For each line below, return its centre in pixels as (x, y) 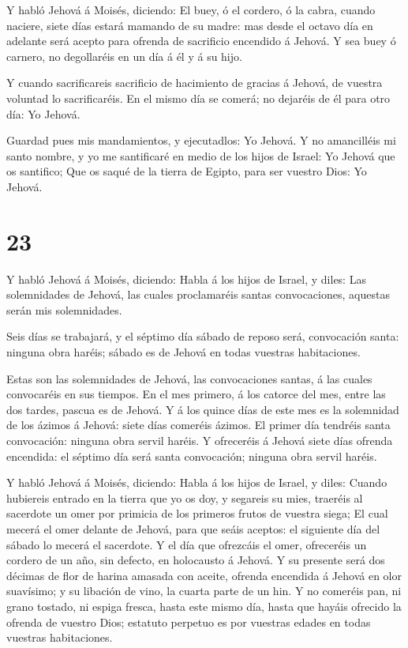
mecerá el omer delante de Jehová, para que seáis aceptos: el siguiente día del (193, 528)
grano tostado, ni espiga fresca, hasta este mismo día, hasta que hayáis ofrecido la (204, 606)
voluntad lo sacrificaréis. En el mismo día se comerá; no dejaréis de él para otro (198, 98)
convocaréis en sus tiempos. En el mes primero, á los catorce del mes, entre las (196, 394)
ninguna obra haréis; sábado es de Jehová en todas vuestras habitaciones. (183, 352)
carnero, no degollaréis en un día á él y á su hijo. (124, 56)
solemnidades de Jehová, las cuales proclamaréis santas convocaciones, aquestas (198, 294)
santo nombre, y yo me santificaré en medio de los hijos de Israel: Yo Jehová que (201, 155)
